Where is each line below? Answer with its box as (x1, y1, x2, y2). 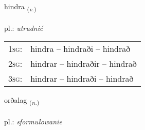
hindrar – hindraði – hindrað (30, 72, 134, 85)
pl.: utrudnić (4, 22, 43, 33)
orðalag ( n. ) (4, 95, 40, 107)
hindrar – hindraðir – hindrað (30, 58, 137, 70)
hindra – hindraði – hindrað (30, 43, 131, 55)
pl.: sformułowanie (4, 116, 62, 127)
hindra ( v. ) (4, 1, 37, 13)
